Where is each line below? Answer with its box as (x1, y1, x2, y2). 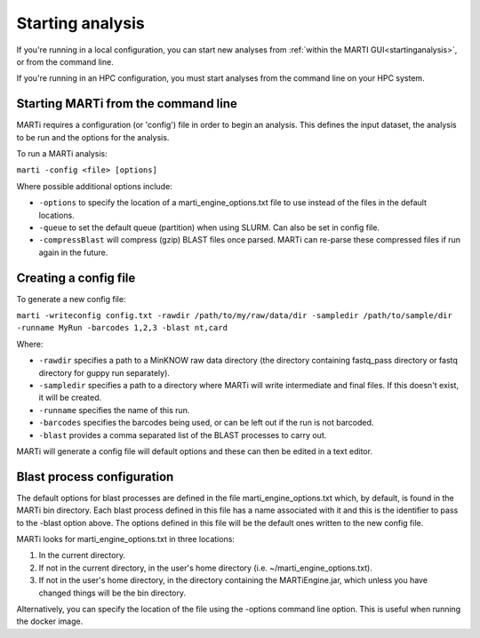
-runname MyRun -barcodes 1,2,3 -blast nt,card (16, 323, 228, 333)
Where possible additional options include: (16, 180, 172, 191)
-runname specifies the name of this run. (38, 404, 190, 415)
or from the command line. (16, 56, 115, 67)
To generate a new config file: (16, 293, 126, 304)
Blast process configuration (16, 469, 174, 484)
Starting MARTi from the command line (16, 96, 237, 111)
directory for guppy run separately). (38, 367, 171, 378)
